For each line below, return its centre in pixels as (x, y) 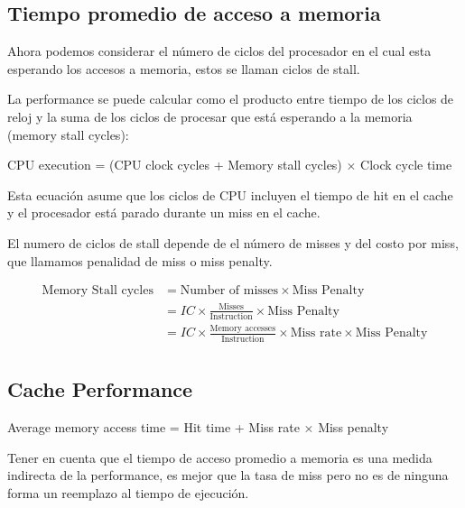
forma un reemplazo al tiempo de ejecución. (128, 492)
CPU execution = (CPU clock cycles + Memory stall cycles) (175, 165)
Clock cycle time (406, 165)
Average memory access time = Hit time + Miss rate (153, 426)
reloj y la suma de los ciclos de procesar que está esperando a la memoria (210, 116)
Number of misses (229, 291)
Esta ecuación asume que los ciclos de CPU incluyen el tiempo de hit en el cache (230, 194)
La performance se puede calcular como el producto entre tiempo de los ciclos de (231, 99)
